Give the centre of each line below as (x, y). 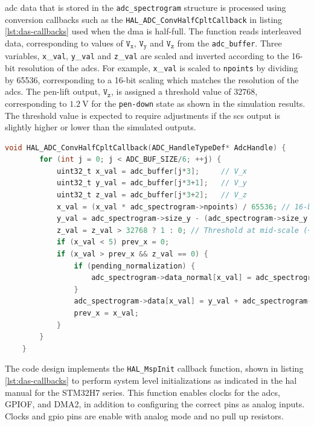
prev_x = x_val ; (106, 313)
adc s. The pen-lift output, (53, 91)
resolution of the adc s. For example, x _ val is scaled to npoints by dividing (158, 68)
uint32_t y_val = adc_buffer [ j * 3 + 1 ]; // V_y (152, 183)
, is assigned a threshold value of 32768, (184, 91)
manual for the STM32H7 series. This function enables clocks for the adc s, (143, 392)
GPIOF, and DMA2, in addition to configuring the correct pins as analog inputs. (155, 404)
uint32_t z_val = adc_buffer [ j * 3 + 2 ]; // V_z (152, 195)
